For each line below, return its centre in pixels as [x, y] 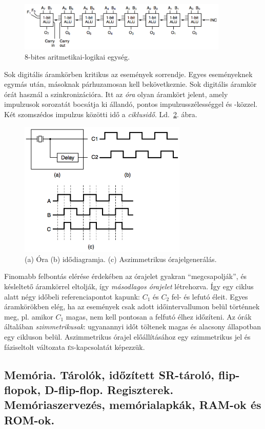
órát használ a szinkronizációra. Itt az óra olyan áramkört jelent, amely [116, 94]
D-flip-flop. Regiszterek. [109, 389]
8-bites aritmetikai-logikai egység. [77, 57]
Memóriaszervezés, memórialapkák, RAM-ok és [133, 405]
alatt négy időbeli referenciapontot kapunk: [72, 296]
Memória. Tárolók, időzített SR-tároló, [109, 374]
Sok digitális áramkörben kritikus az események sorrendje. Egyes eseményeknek [128, 74]
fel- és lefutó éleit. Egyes [210, 296]
